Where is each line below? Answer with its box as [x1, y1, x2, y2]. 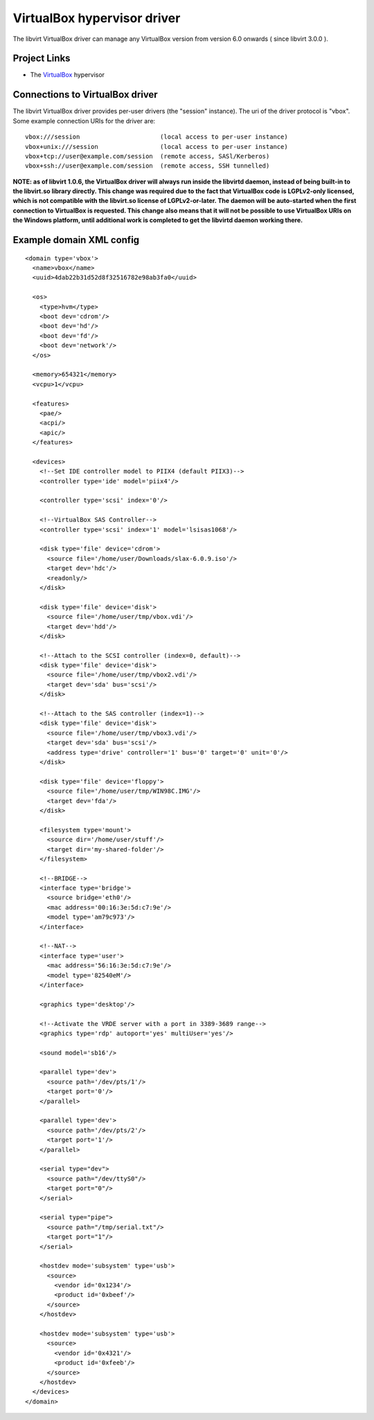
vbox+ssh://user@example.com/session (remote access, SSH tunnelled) [25, 162, 270, 170]
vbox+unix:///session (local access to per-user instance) [25, 143, 288, 150]
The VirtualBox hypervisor [30, 71, 105, 79]
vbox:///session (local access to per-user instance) [25, 133, 288, 141]
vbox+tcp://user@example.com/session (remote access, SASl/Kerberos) [25, 152, 270, 160]
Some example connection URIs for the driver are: [12, 116, 156, 125]
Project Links [12, 53, 71, 64]
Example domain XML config [12, 234, 140, 246]
